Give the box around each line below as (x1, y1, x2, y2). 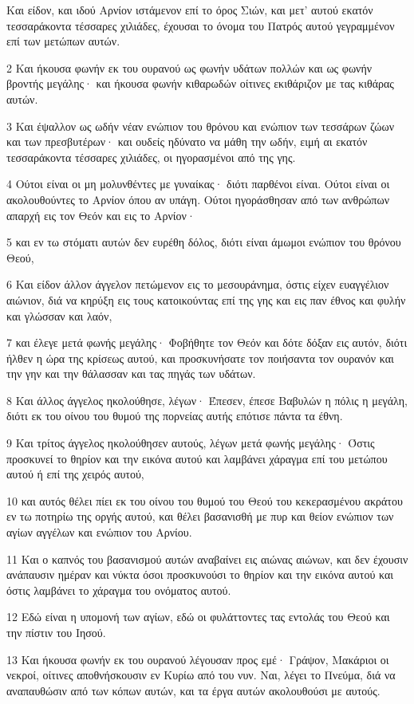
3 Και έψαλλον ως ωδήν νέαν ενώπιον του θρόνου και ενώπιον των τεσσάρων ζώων (6, 117, 394, 134)
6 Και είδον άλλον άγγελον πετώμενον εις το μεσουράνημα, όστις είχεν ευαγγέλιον (6, 276, 389, 293)
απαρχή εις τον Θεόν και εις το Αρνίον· (6, 206, 195, 223)
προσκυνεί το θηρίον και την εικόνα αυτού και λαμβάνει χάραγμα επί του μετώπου (6, 450, 388, 466)
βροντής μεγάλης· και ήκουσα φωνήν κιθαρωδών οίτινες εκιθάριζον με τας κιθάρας (6, 75, 394, 92)
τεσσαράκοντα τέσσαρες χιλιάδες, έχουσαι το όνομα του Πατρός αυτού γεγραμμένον (6, 17, 395, 33)
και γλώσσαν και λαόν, (6, 307, 112, 324)
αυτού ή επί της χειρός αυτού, (6, 466, 144, 482)
